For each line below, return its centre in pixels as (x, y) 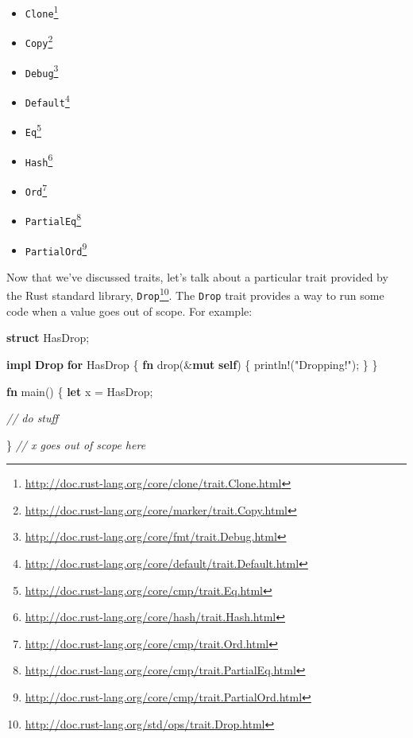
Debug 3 (42, 70)
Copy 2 (39, 41)
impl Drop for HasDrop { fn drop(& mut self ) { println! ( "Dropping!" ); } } (192, 364)
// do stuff (33, 418)
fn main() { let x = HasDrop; (80, 391)
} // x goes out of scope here (76, 444)
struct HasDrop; (48, 338)
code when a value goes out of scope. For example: (129, 311)
